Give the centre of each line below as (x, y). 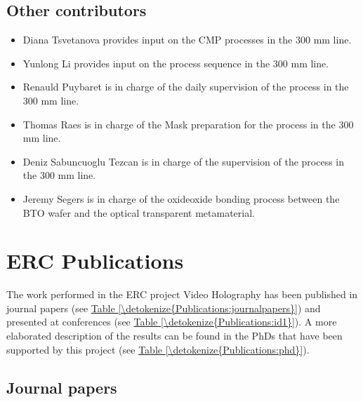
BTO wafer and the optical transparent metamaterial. (139, 212)
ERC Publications (95, 261)
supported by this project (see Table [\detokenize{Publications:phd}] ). (158, 349)
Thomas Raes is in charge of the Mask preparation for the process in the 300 (188, 124)
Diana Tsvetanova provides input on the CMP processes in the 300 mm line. (187, 40)
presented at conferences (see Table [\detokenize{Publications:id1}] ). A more (172, 322)
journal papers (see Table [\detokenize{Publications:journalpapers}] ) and (164, 308)
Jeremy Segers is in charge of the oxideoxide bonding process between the (181, 198)
